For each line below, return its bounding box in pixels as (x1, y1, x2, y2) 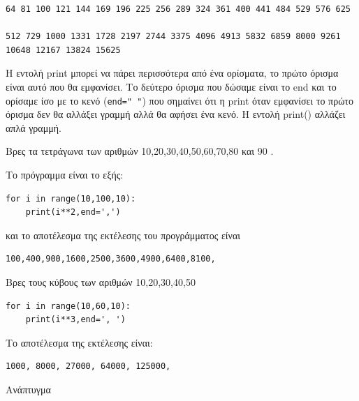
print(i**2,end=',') (25, 207, 121, 218)
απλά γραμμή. (6, 120, 61, 135)
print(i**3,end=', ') (25, 315, 126, 325)
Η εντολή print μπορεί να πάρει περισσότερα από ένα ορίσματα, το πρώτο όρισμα (6, 66, 339, 80)
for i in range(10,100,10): (6, 193, 136, 204)
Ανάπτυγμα (6, 381, 51, 396)
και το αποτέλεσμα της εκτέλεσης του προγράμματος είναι (6, 227, 240, 242)
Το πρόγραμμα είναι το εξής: (6, 167, 124, 181)
